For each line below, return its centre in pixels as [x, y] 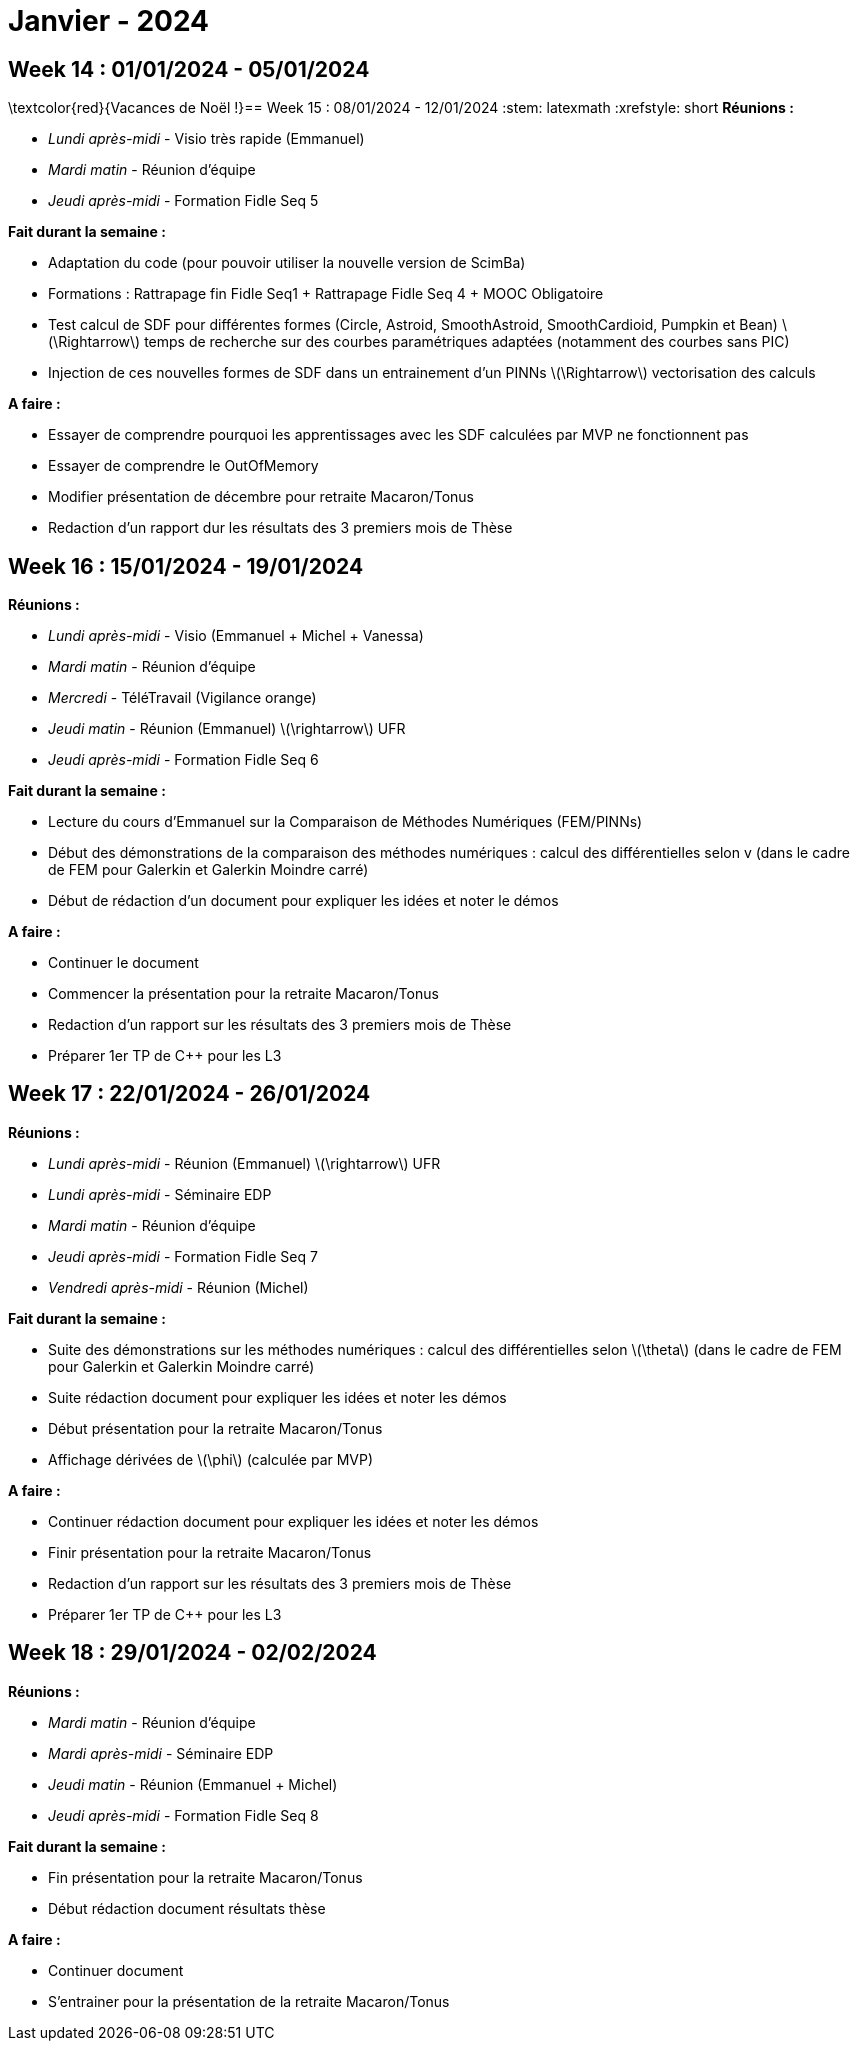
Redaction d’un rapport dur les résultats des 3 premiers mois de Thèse [280, 528]
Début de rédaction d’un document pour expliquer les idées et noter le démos [303, 901]
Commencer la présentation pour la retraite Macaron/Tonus [243, 994]
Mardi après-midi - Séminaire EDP [161, 1753]
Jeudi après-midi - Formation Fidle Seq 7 [183, 1256]
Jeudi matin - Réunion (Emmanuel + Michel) [193, 1784]
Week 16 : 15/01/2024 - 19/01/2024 [186, 566]
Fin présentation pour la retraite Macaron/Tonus [205, 1877]
